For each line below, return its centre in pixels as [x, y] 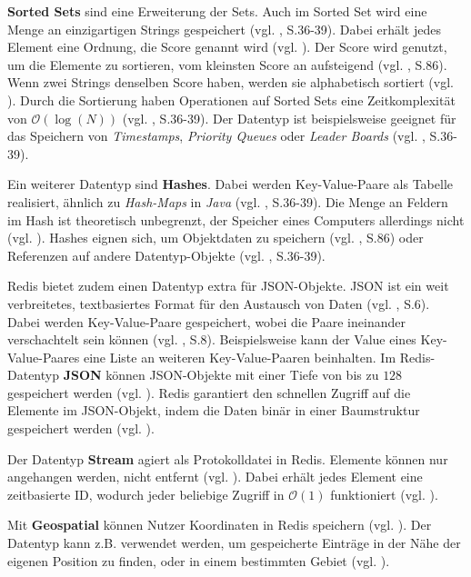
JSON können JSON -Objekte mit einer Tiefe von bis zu [221, 375]
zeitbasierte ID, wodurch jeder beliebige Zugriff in [146, 494]
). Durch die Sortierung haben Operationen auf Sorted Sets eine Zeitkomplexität [231, 99]
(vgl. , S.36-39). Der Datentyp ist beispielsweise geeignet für [289, 118]
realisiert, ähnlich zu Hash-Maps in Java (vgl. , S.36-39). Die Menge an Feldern [228, 201]
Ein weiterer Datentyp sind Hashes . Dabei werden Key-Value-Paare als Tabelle [230, 184]
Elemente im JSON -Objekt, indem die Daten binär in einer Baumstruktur [214, 410]
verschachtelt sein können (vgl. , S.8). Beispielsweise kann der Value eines [212, 339]
